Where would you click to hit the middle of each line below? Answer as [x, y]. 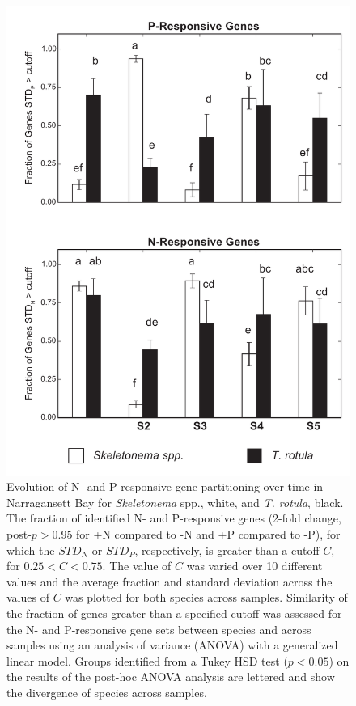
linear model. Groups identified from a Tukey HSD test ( [147, 660]
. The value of [137, 566]
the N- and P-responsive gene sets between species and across [159, 629]
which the [31, 550]
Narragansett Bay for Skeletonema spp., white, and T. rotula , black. [175, 502]
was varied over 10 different [254, 566]
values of [28, 597]
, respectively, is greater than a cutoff [227, 550]
